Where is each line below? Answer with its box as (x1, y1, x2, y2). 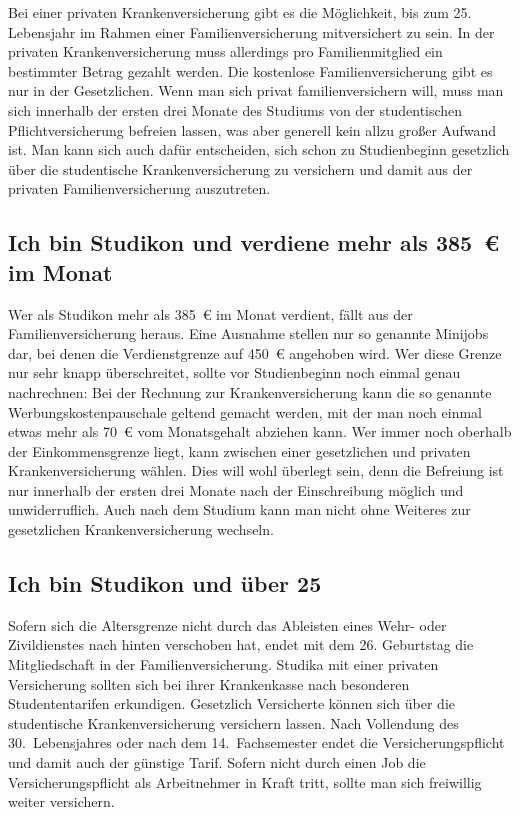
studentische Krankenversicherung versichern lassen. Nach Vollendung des (8, 712, 459, 733)
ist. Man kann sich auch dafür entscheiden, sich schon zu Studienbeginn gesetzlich (8, 139, 510, 160)
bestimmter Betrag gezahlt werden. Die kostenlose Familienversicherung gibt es (8, 60, 493, 81)
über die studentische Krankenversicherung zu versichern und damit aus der (8, 158, 473, 179)
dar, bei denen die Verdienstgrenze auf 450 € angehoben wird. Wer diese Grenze (8, 342, 502, 363)
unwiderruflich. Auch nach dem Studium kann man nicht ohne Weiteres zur (8, 499, 471, 520)
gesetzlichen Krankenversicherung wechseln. (8, 519, 274, 540)
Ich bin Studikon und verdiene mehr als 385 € (8, 227, 500, 258)
